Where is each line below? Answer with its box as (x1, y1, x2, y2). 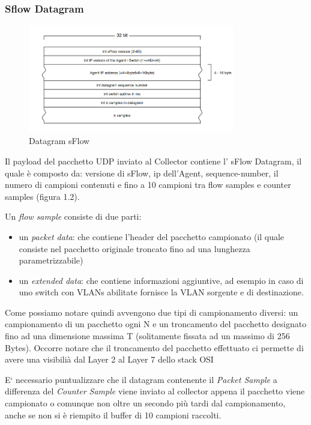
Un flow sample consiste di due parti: (5, 210, 142, 223)
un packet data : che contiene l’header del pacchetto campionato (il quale (19, 230, 285, 243)
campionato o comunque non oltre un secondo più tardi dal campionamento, (5, 397, 286, 409)
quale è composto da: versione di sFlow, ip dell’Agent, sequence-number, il (5, 166, 279, 179)
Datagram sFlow (29, 134, 90, 147)
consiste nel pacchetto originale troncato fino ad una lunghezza (19, 242, 250, 255)
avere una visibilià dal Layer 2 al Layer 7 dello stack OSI (5, 353, 214, 366)
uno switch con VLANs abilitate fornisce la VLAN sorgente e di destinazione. (19, 286, 304, 298)
